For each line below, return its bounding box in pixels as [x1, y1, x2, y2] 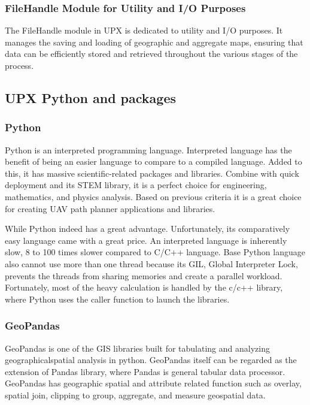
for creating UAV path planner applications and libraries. [5, 202, 215, 214]
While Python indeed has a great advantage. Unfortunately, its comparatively [5, 222, 290, 235]
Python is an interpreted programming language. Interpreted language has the [5, 143, 292, 156]
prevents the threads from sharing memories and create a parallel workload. [5, 269, 282, 282]
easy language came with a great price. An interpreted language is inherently [5, 234, 287, 246]
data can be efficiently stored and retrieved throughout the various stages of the [5, 47, 298, 60]
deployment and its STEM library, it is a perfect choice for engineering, [5, 179, 267, 191]
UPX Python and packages [5, 88, 176, 107]
